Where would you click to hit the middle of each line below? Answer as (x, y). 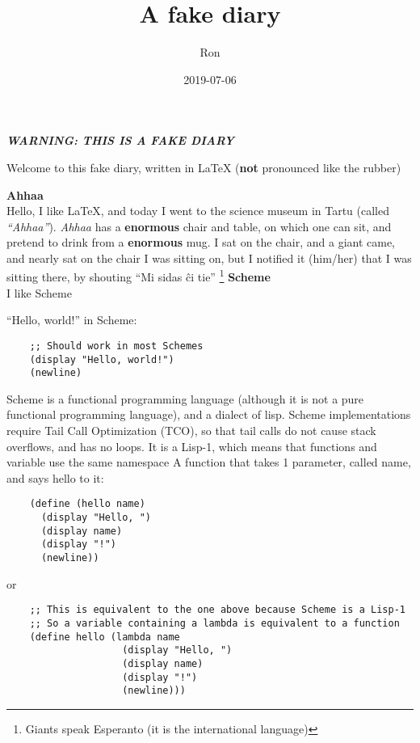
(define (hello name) (87, 504)
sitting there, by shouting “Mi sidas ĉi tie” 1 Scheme (139, 276)
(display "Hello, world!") (102, 359)
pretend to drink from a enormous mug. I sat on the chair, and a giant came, (201, 242)
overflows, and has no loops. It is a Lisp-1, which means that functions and (192, 446)
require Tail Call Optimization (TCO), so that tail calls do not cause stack (191, 431)
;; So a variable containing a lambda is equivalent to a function (214, 623)
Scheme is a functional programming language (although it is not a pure (185, 398)
